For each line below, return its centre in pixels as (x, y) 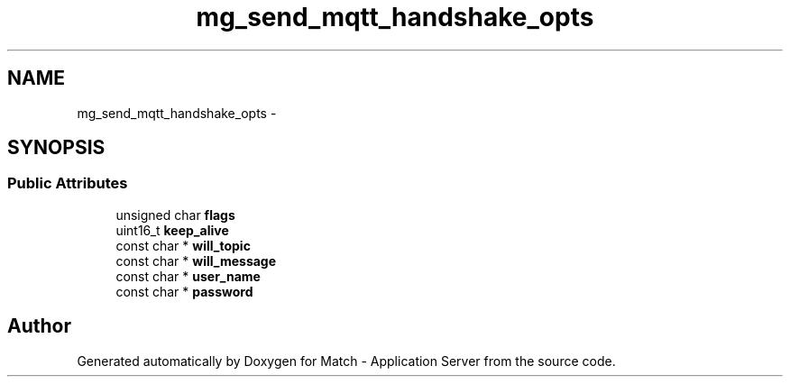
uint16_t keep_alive (172, 230)
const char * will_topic (183, 245)
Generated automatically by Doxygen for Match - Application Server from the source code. (346, 361)
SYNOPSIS (56, 148)
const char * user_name (188, 276)
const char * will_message (196, 261)
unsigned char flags (175, 215)
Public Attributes (68, 183)
